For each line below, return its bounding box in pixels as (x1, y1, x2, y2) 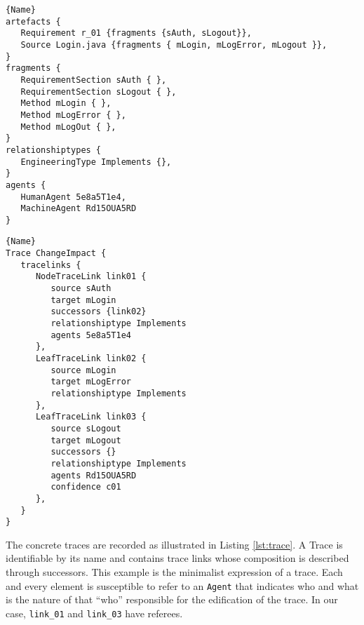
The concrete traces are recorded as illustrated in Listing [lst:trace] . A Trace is (6, 537, 343, 551)
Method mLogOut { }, (20, 121, 116, 132)
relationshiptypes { (6, 145, 102, 155)
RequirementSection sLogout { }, (20, 86, 177, 97)
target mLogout (50, 435, 121, 445)
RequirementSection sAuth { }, (20, 74, 167, 85)
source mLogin (50, 365, 116, 375)
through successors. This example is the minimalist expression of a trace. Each (6, 565, 343, 579)
